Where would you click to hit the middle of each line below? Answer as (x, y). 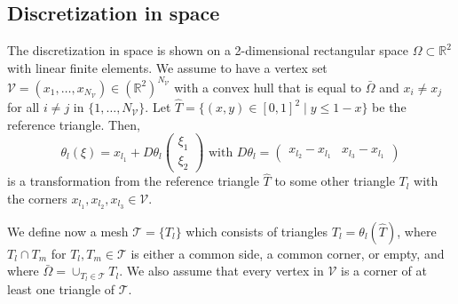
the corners (37, 198)
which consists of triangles (257, 231)
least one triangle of (61, 289)
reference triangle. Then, (74, 124)
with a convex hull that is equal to (268, 87)
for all (24, 107)
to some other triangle (335, 181)
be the (389, 107)
